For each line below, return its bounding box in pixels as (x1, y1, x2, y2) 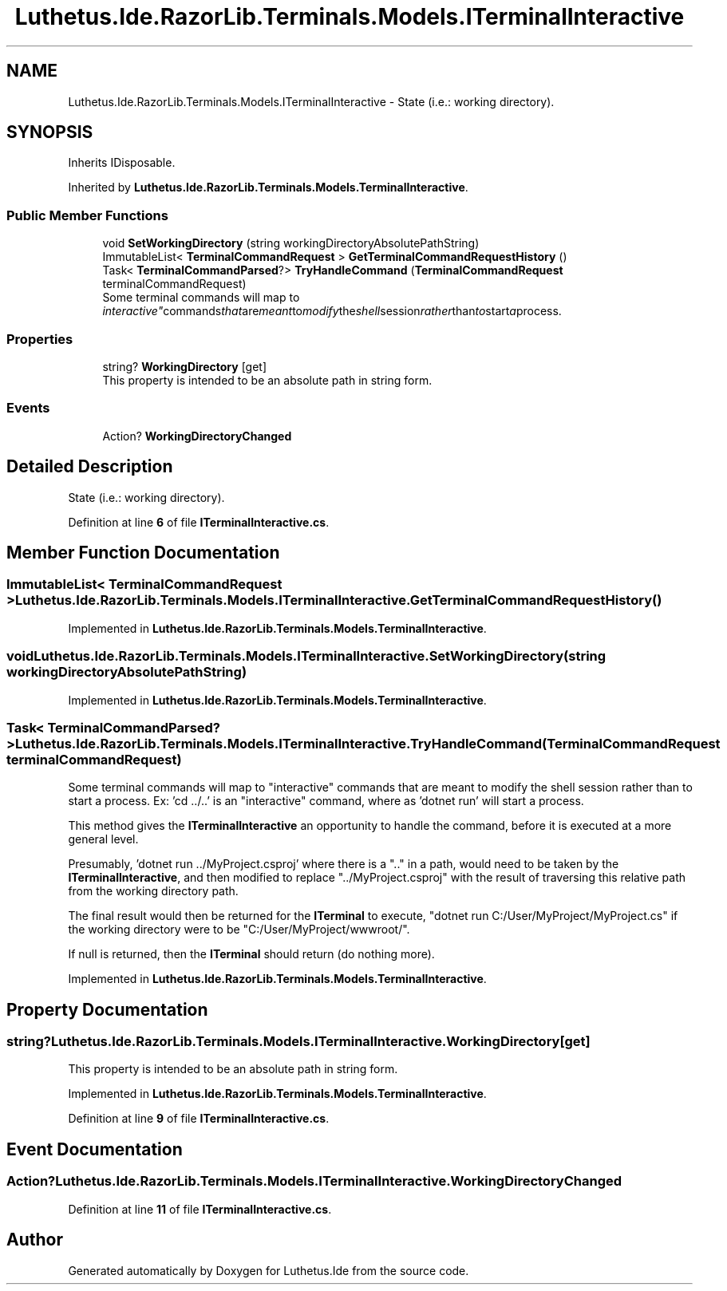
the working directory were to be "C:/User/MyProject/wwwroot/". (68, 922, 410, 937)
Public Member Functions (6, 207, 168, 223)
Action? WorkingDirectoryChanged (102, 428, 292, 443)
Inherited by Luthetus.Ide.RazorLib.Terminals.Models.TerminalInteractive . (68, 180, 468, 195)
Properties (6, 330, 73, 347)
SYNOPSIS (6, 122, 93, 143)
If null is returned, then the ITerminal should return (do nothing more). (68, 947, 435, 961)
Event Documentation (6, 1139, 183, 1159)
